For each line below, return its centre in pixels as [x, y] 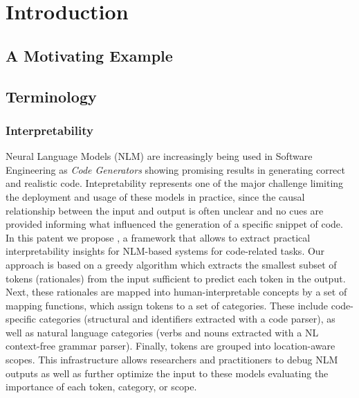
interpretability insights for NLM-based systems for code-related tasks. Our [165, 251]
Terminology [51, 96]
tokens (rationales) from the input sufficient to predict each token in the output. [176, 278]
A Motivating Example [89, 55]
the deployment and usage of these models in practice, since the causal [155, 196]
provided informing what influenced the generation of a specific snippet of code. [174, 224]
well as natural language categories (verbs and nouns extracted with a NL [162, 332]
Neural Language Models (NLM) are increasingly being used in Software [159, 156]
